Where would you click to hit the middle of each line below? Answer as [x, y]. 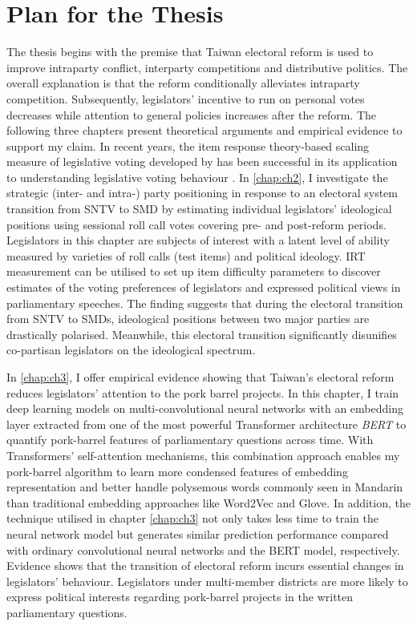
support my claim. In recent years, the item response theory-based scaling [188, 145]
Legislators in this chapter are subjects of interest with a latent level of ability [198, 240]
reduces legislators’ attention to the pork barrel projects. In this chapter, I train [203, 392]
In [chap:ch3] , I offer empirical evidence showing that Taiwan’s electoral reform [200, 377]
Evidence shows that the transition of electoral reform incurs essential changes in [205, 565]
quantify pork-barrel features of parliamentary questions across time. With [190, 440]
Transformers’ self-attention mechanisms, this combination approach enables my [203, 455]
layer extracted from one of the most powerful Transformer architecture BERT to [206, 424]
